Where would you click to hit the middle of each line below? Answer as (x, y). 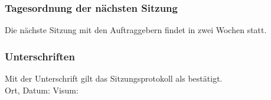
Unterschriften (40, 56)
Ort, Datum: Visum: (42, 90)
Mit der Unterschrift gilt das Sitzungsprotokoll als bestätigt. (114, 78)
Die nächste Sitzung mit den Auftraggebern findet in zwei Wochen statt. (136, 30)
